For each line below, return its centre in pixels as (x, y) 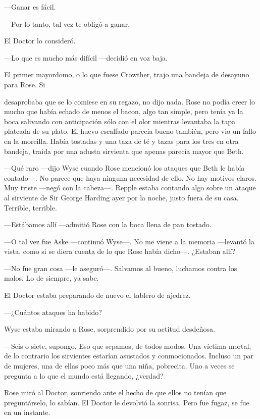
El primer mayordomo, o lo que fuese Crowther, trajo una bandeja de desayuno (127, 74)
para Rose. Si (25, 84)
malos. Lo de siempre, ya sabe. (51, 278)
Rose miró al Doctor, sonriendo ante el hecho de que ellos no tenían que (115, 392)
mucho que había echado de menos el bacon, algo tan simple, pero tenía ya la (124, 111)
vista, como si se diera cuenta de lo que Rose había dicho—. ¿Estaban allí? (120, 251)
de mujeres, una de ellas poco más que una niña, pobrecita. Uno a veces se (119, 366)
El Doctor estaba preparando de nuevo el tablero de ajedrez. (97, 295)
